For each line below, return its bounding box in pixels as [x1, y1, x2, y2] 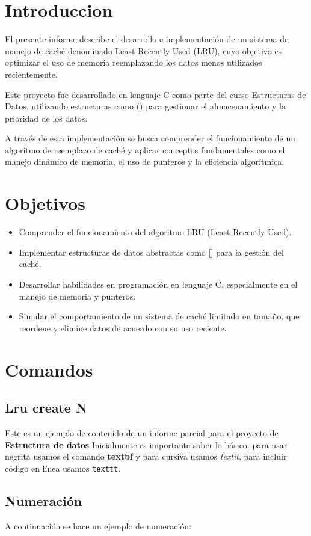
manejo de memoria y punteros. [19, 289, 136, 302]
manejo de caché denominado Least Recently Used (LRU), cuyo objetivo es [5, 44, 282, 57]
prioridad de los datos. [5, 111, 88, 124]
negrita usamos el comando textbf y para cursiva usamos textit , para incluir [5, 450, 287, 463]
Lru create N [5, 398, 87, 417]
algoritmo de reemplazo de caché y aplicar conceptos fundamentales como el [5, 143, 285, 156]
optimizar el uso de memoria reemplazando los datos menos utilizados [5, 56, 262, 69]
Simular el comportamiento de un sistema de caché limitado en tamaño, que [19, 310, 300, 322]
